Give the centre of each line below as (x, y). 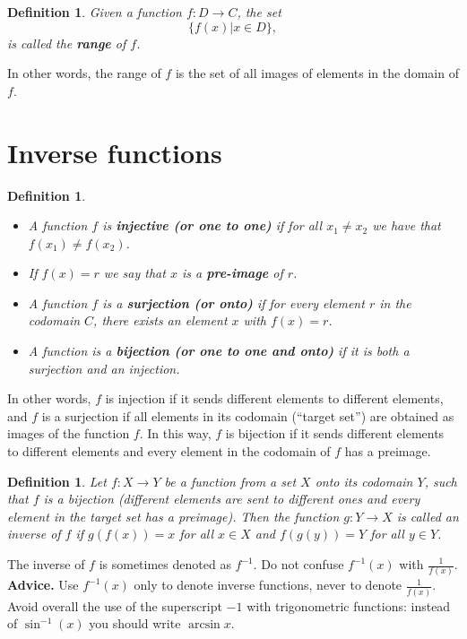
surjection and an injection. (104, 368)
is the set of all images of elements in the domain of (317, 73)
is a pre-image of (232, 273)
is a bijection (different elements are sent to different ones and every (232, 499)
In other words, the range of (84, 73)
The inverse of (46, 564)
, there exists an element (160, 320)
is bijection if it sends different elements (335, 433)
